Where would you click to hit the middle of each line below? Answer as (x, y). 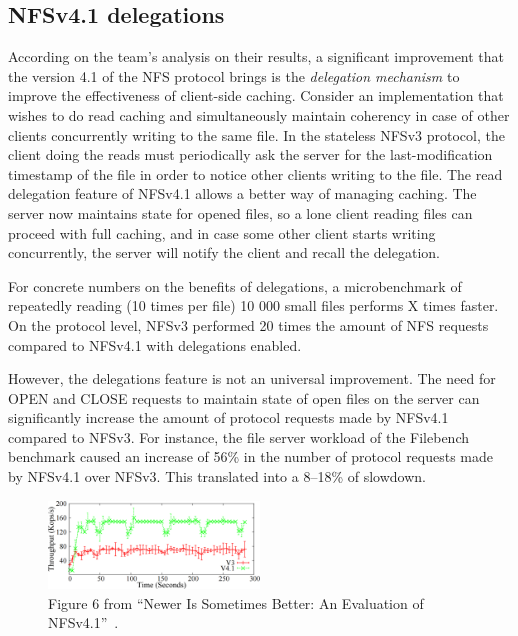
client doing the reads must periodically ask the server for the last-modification (250, 154)
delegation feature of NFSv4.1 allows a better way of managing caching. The (242, 193)
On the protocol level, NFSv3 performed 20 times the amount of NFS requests (248, 324)
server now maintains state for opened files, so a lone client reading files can (240, 212)
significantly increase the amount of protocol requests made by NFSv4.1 (228, 417)
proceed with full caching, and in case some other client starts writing (222, 232)
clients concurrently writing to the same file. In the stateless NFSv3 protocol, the (256, 134)
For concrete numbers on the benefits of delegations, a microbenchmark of (235, 285)
